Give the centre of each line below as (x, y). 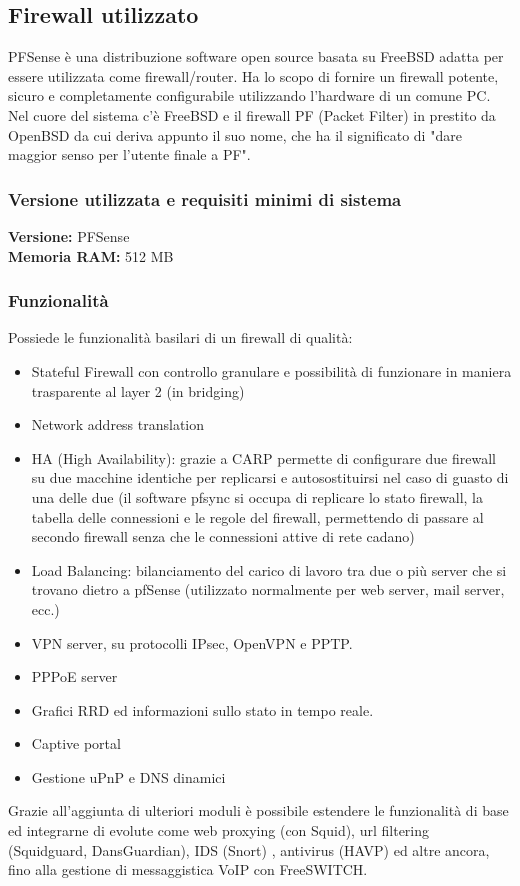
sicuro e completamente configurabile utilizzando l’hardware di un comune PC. (249, 95)
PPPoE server (74, 676)
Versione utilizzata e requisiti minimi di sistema (205, 198)
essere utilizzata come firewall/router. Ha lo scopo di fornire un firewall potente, (253, 75)
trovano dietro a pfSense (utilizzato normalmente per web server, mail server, (268, 589)
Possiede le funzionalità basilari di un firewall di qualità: (180, 337)
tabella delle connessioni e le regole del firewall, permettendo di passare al (257, 516)
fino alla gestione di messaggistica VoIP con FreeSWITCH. (188, 869)
